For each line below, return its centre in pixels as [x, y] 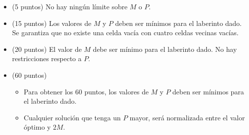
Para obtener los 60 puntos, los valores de [86, 91]
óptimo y [37, 127]
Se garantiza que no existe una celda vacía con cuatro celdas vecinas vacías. [125, 33]
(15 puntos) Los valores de [52, 23]
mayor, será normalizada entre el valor [187, 117]
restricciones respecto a [47, 58]
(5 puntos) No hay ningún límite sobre [70, 6]
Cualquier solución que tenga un [72, 117]
